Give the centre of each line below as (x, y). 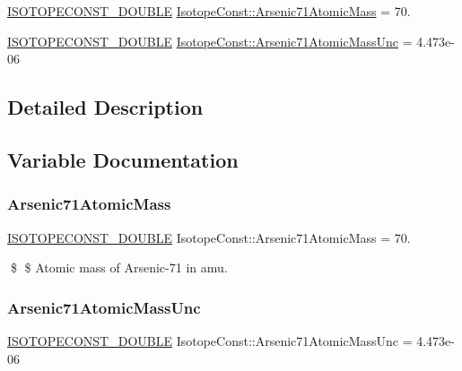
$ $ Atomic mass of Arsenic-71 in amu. (119, 267)
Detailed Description (105, 107)
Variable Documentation (123, 159)
